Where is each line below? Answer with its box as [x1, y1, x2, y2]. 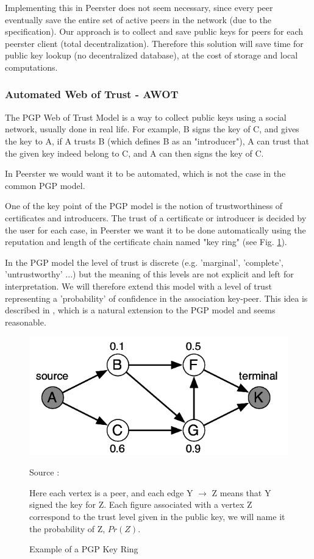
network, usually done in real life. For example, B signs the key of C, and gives [5, 123, 299, 135]
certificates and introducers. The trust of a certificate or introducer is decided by [5, 211, 307, 224]
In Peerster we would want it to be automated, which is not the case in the [5, 167, 286, 180]
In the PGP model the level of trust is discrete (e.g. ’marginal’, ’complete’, [5, 255, 284, 268]
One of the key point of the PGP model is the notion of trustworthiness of [5, 199, 283, 212]
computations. [5, 60, 58, 73]
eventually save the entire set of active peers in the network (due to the [5, 13, 272, 26]
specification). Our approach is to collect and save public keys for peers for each [5, 25, 304, 38]
